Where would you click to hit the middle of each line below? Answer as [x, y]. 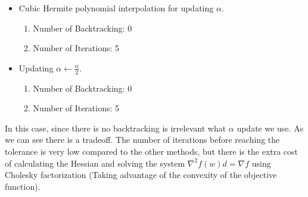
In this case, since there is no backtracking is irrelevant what [116, 128]
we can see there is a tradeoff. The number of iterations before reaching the [142, 140]
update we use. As [270, 128]
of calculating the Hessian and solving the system [95, 163]
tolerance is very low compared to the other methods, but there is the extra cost [152, 151]
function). [23, 186]
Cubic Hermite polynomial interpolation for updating [116, 8]
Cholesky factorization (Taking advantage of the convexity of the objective [141, 175]
